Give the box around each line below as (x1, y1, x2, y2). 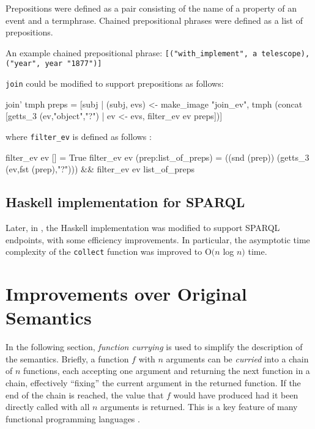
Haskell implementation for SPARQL (6, 193, 245, 211)
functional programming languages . (6, 412, 140, 425)
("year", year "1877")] (6, 59, 102, 68)
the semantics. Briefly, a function (6, 352, 129, 365)
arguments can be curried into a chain (166, 352, 309, 365)
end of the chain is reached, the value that (6, 388, 164, 401)
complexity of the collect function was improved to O (6, 245, 212, 258)
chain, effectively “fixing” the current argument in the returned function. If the (6, 376, 301, 389)
